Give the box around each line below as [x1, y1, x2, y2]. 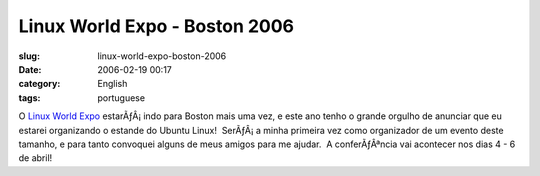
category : [18, 78, 61, 90]
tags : [18, 91, 41, 104]
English [97, 78, 128, 90]
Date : [18, 63, 42, 75]
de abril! [18, 152, 53, 164]
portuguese [97, 91, 145, 104]
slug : [18, 50, 40, 62]
